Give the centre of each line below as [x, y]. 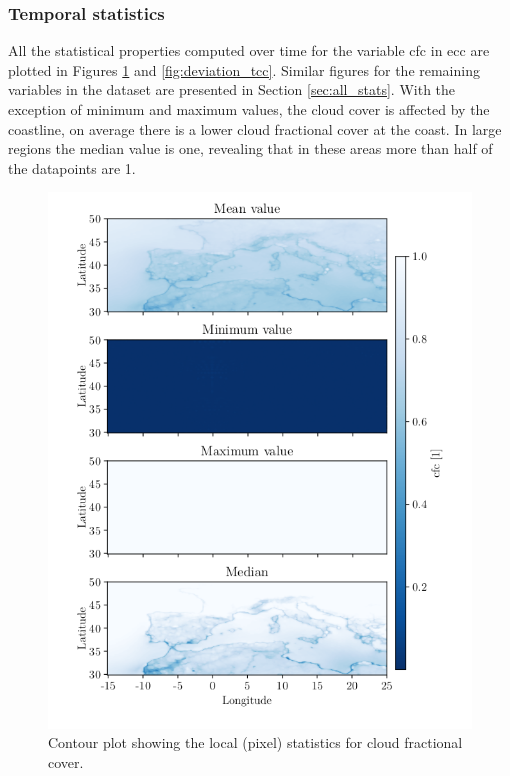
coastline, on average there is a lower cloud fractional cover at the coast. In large [255, 128]
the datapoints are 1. [72, 167]
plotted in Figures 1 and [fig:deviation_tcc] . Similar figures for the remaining [244, 69]
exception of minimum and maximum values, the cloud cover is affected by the [249, 109]
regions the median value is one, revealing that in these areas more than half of [250, 148]
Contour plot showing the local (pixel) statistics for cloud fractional [255, 742]
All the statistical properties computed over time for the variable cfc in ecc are [249, 50]
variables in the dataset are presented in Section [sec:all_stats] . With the [232, 89]
